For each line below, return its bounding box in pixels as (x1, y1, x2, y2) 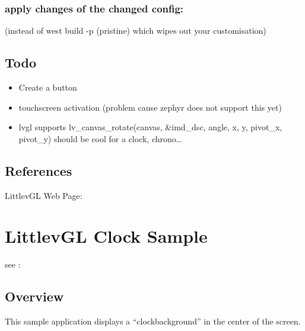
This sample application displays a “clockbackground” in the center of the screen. (5, 315, 301, 327)
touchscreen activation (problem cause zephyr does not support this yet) (18, 101, 282, 113)
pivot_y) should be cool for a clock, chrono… (18, 132, 182, 144)
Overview (5, 287, 64, 306)
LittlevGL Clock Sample (5, 224, 208, 248)
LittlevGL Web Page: (5, 189, 82, 201)
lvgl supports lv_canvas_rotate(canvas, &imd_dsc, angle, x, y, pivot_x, (18, 121, 282, 133)
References (5, 161, 72, 179)
